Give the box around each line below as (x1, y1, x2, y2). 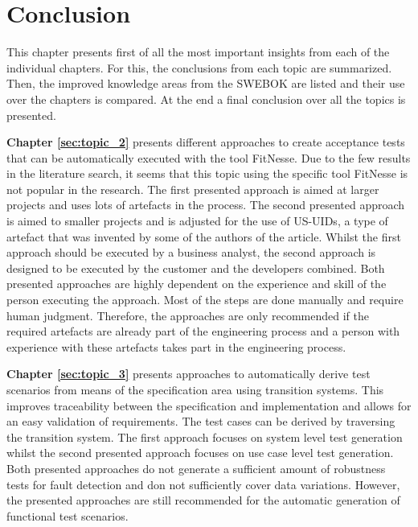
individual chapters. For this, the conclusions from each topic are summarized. (6, 59, 392, 76)
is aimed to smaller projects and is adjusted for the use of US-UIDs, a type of (6, 212, 388, 229)
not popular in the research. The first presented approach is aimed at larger (6, 180, 379, 197)
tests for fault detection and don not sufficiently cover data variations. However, (6, 476, 400, 492)
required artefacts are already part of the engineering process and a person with (6, 323, 400, 340)
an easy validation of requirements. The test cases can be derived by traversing (6, 413, 395, 430)
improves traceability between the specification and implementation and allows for (6, 397, 412, 414)
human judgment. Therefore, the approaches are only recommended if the (6, 307, 369, 323)
